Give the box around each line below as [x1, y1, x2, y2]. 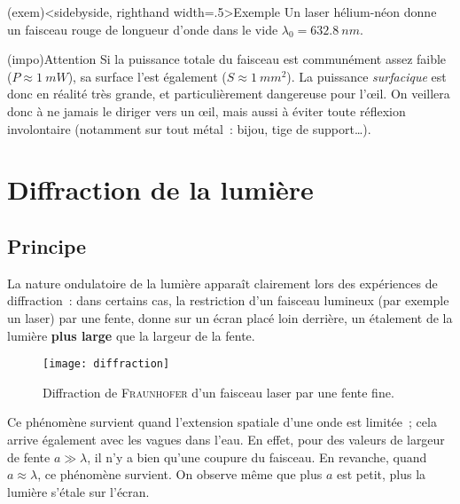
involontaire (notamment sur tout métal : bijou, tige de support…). [7, 119, 371, 138]
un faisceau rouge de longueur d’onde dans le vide [7, 20, 278, 38]
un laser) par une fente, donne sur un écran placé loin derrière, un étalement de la [7, 308, 453, 327]
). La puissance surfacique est [286, 67, 447, 85]
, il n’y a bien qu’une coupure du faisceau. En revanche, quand [87, 447, 427, 466]
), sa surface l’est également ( [67, 67, 227, 85]
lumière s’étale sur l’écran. [7, 482, 150, 500]
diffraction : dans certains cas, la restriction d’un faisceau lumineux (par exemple [7, 291, 449, 310]
